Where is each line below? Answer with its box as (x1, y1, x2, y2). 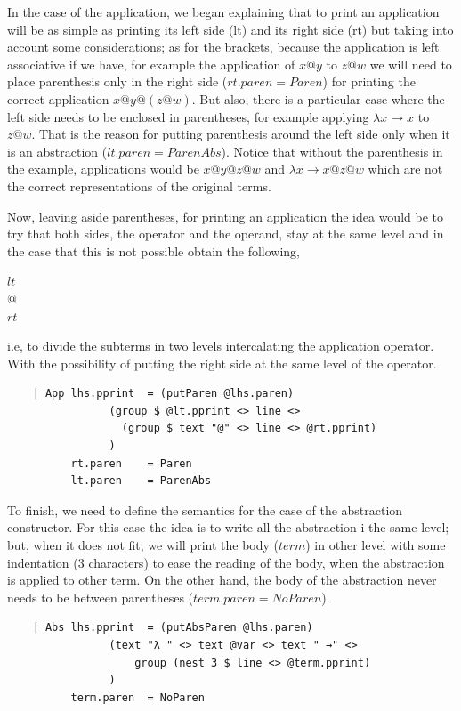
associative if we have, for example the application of (7, 54, 295, 73)
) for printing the (322, 72, 416, 91)
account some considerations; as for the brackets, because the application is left (7, 37, 440, 56)
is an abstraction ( (7, 141, 108, 160)
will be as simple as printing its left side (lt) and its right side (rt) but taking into (7, 20, 454, 38)
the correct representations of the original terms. (7, 176, 271, 195)
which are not (368, 159, 443, 178)
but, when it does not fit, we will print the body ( (7, 536, 279, 554)
